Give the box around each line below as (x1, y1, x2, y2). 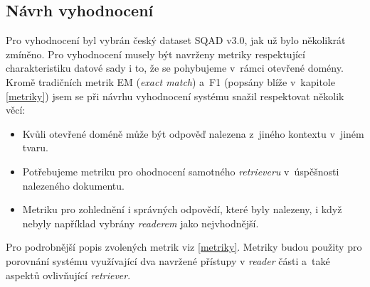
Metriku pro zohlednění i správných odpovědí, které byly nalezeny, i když (22, 202, 342, 217)
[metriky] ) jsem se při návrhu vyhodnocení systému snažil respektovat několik (6, 88, 344, 103)
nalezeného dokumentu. (22, 178, 125, 193)
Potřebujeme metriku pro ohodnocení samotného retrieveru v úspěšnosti (22, 163, 339, 178)
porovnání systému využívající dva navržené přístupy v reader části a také (6, 253, 330, 268)
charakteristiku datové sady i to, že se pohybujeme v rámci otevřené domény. (6, 60, 344, 75)
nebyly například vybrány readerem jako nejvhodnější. (22, 215, 259, 230)
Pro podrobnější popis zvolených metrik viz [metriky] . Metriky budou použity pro (6, 239, 362, 254)
